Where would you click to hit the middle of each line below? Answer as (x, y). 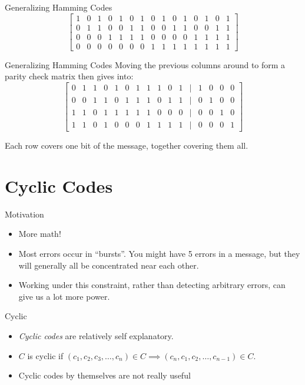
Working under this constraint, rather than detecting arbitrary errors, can (152, 285)
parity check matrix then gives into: (69, 76)
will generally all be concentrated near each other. (109, 265)
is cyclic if (45, 355)
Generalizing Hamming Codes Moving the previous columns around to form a (145, 64)
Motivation (24, 214)
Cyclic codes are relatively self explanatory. (96, 335)
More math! (40, 234)
